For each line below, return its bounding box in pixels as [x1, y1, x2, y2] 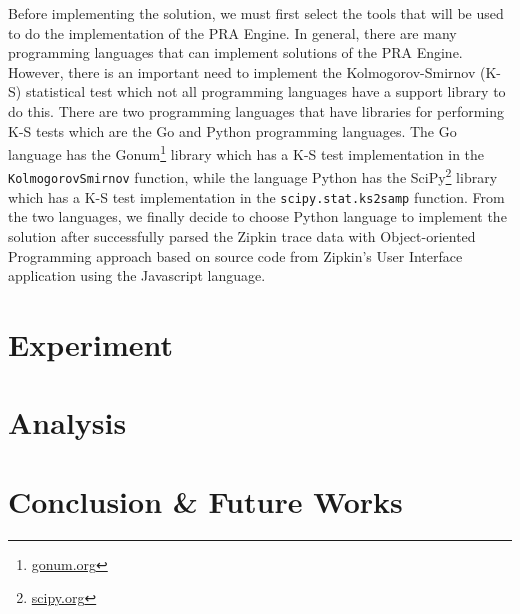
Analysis [8, 402, 127, 443]
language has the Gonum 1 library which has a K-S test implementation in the [8, 141, 485, 164]
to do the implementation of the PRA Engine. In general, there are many [8, 22, 457, 43]
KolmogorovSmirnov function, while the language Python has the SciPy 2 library [8, 164, 498, 188]
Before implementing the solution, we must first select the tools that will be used [8, 3, 504, 23]
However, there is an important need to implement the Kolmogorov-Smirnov [8, 61, 476, 82]
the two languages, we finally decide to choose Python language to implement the [8, 206, 507, 227]
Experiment [8, 323, 174, 364]
